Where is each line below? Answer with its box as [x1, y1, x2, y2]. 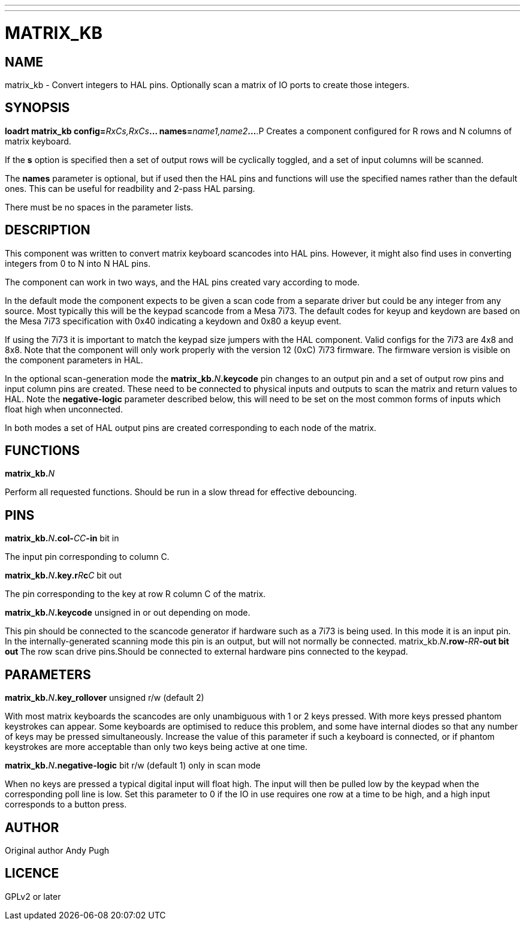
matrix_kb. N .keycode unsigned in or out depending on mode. [5, 607, 251, 618]
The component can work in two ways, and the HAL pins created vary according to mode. [5, 276, 360, 287]
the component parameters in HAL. [5, 354, 143, 365]
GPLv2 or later [5, 891, 61, 902]
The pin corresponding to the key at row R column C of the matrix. [5, 589, 266, 599]
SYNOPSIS [5, 100, 70, 116]
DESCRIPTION [5, 222, 90, 238]
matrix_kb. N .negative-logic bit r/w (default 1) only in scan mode [5, 760, 261, 771]
